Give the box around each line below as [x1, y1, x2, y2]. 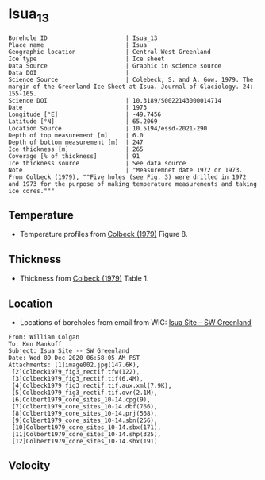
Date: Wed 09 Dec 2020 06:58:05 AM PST [8, 354, 140, 362]
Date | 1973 [8, 103, 148, 111]
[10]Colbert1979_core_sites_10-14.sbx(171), [11, 423, 161, 432]
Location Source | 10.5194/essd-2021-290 [8, 124, 208, 132]
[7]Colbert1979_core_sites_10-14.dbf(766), [11, 402, 158, 410]
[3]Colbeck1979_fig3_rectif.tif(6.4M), [11, 374, 144, 382]
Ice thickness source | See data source [8, 159, 186, 167]
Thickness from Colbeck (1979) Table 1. [19, 273, 149, 283]
